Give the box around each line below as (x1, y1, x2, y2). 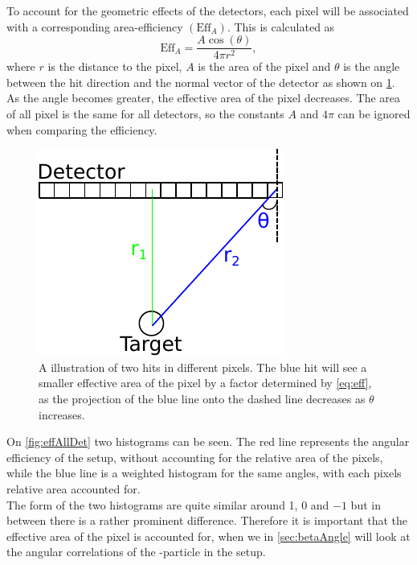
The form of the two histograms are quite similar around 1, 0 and (6, 496, 329, 513)
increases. (39, 406, 85, 423)
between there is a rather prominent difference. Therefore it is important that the (6, 512, 407, 529)
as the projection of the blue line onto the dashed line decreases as (39, 390, 366, 406)
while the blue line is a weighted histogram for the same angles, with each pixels (6, 464, 402, 481)
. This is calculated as (227, 18, 335, 35)
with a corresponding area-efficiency (6, 18, 183, 35)
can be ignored (337, 105, 411, 122)
